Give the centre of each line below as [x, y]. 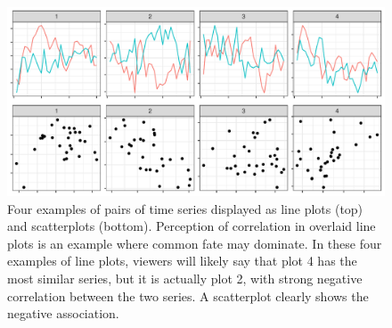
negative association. [63, 313]
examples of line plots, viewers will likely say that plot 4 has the [182, 261]
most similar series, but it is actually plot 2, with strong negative [185, 278]
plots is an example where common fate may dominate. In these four [195, 243]
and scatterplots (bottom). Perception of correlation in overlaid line [192, 226]
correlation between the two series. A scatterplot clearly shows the [188, 295]
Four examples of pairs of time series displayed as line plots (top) [185, 208]
